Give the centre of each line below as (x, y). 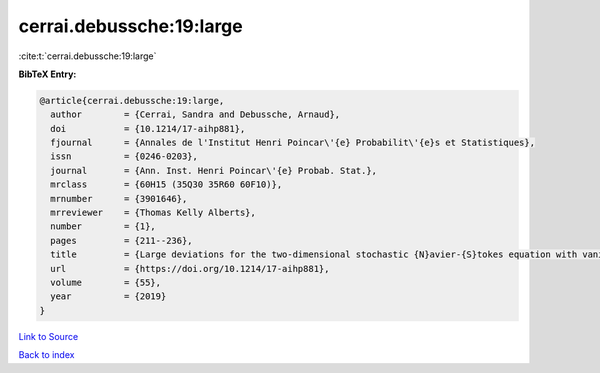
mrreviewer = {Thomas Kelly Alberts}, (153, 213)
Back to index (46, 355)
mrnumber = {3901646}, (119, 198)
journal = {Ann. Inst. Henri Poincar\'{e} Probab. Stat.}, (214, 170)
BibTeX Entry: (47, 74)
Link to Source (48, 336)
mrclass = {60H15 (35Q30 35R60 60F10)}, (166, 184)
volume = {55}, (106, 282)
